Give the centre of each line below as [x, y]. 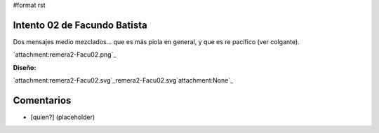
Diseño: [25, 67]
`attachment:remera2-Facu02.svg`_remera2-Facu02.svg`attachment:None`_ [123, 80]
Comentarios [42, 100]
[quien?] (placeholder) [63, 117]
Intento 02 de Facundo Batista [80, 25]
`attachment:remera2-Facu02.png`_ [65, 55]
